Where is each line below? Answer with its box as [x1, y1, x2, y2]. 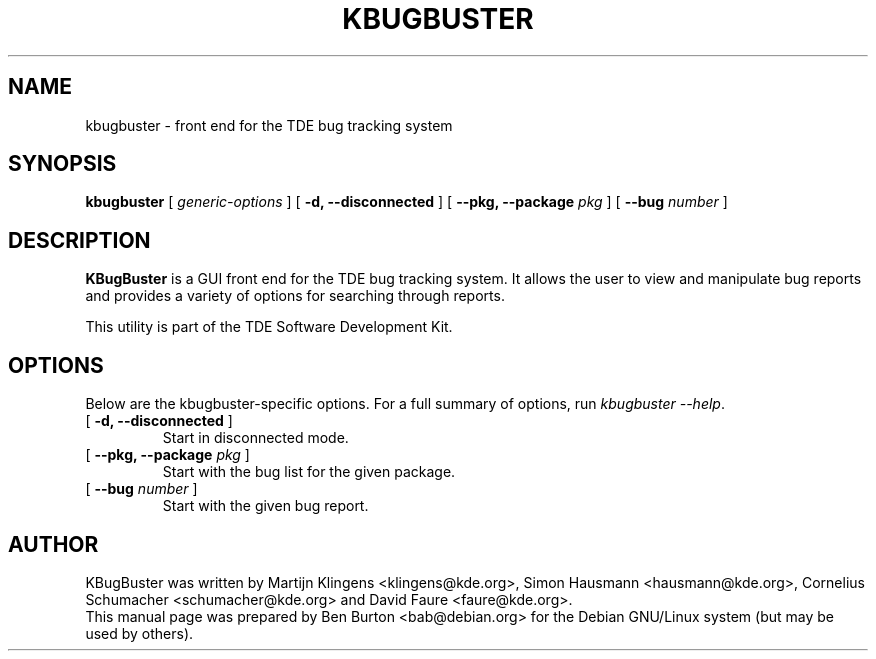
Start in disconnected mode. [162, 429, 349, 447]
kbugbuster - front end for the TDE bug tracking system [85, 116, 453, 134]
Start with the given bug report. [162, 497, 369, 515]
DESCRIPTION [8, 227, 151, 253]
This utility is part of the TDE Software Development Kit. [85, 318, 453, 336]
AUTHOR [8, 531, 99, 557]
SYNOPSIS [8, 151, 117, 177]
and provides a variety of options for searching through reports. [85, 287, 505, 305]
